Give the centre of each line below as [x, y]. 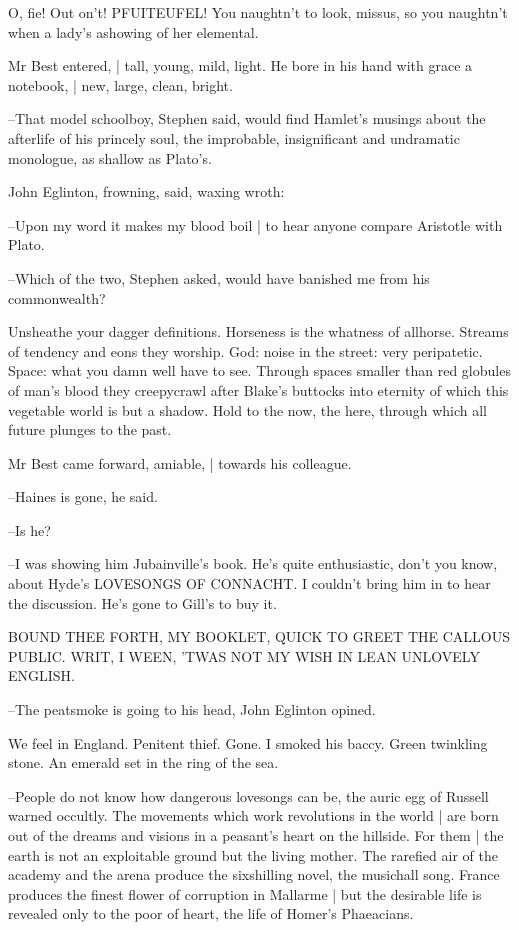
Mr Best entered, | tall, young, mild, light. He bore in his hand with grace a [240, 65]
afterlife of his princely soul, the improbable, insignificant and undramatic [234, 137]
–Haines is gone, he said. [83, 496]
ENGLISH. [42, 675]
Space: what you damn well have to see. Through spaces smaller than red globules [259, 370]
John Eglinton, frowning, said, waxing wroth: [146, 191]
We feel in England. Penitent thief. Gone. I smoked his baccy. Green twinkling [248, 742]
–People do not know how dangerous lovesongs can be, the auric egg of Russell [248, 795]
